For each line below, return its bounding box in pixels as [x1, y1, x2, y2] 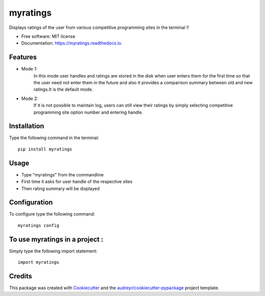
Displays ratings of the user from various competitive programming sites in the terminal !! [9, 25, 189, 30]
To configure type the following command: [9, 211, 95, 217]
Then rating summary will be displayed [21, 185, 100, 191]
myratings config [18, 222, 59, 228]
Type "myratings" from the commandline [21, 172, 104, 177]
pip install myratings [18, 146, 73, 152]
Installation [9, 122, 44, 130]
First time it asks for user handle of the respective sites [21, 179, 132, 185]
